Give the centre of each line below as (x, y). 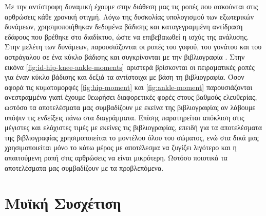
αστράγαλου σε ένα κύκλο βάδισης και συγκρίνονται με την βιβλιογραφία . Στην (125, 56)
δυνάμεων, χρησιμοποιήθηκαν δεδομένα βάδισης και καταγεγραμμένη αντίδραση (124, 26)
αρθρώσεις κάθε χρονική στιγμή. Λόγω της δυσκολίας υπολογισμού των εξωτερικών (129, 16)
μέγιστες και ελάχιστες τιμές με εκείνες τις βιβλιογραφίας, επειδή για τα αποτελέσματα (134, 127)
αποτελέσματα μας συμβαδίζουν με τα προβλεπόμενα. (84, 167)
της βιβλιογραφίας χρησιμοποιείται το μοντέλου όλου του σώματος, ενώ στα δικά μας (132, 137)
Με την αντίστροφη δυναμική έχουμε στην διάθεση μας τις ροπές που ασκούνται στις (131, 6)
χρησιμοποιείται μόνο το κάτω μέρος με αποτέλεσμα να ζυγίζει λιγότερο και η (121, 147)
